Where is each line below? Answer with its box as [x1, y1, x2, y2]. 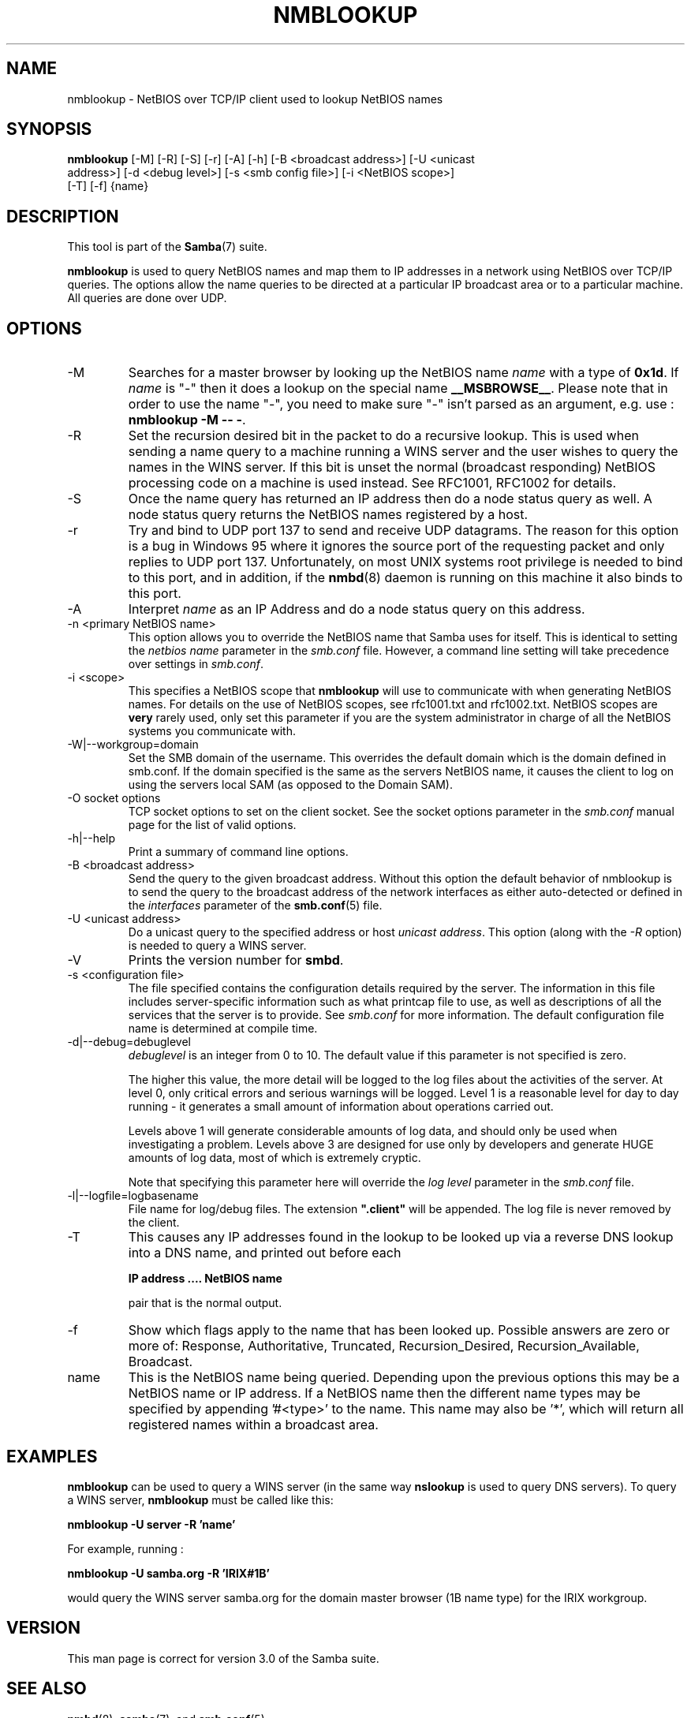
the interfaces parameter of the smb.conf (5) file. [128, 898, 383, 913]
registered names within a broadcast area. [128, 1417, 379, 1433]
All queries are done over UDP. [67, 291, 227, 305]
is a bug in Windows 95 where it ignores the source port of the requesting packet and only [128, 538, 665, 555]
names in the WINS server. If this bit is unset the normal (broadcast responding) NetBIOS [128, 459, 656, 476]
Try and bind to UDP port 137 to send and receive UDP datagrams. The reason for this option [128, 522, 679, 539]
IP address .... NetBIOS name [128, 1272, 282, 1286]
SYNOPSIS [6, 119, 92, 140]
